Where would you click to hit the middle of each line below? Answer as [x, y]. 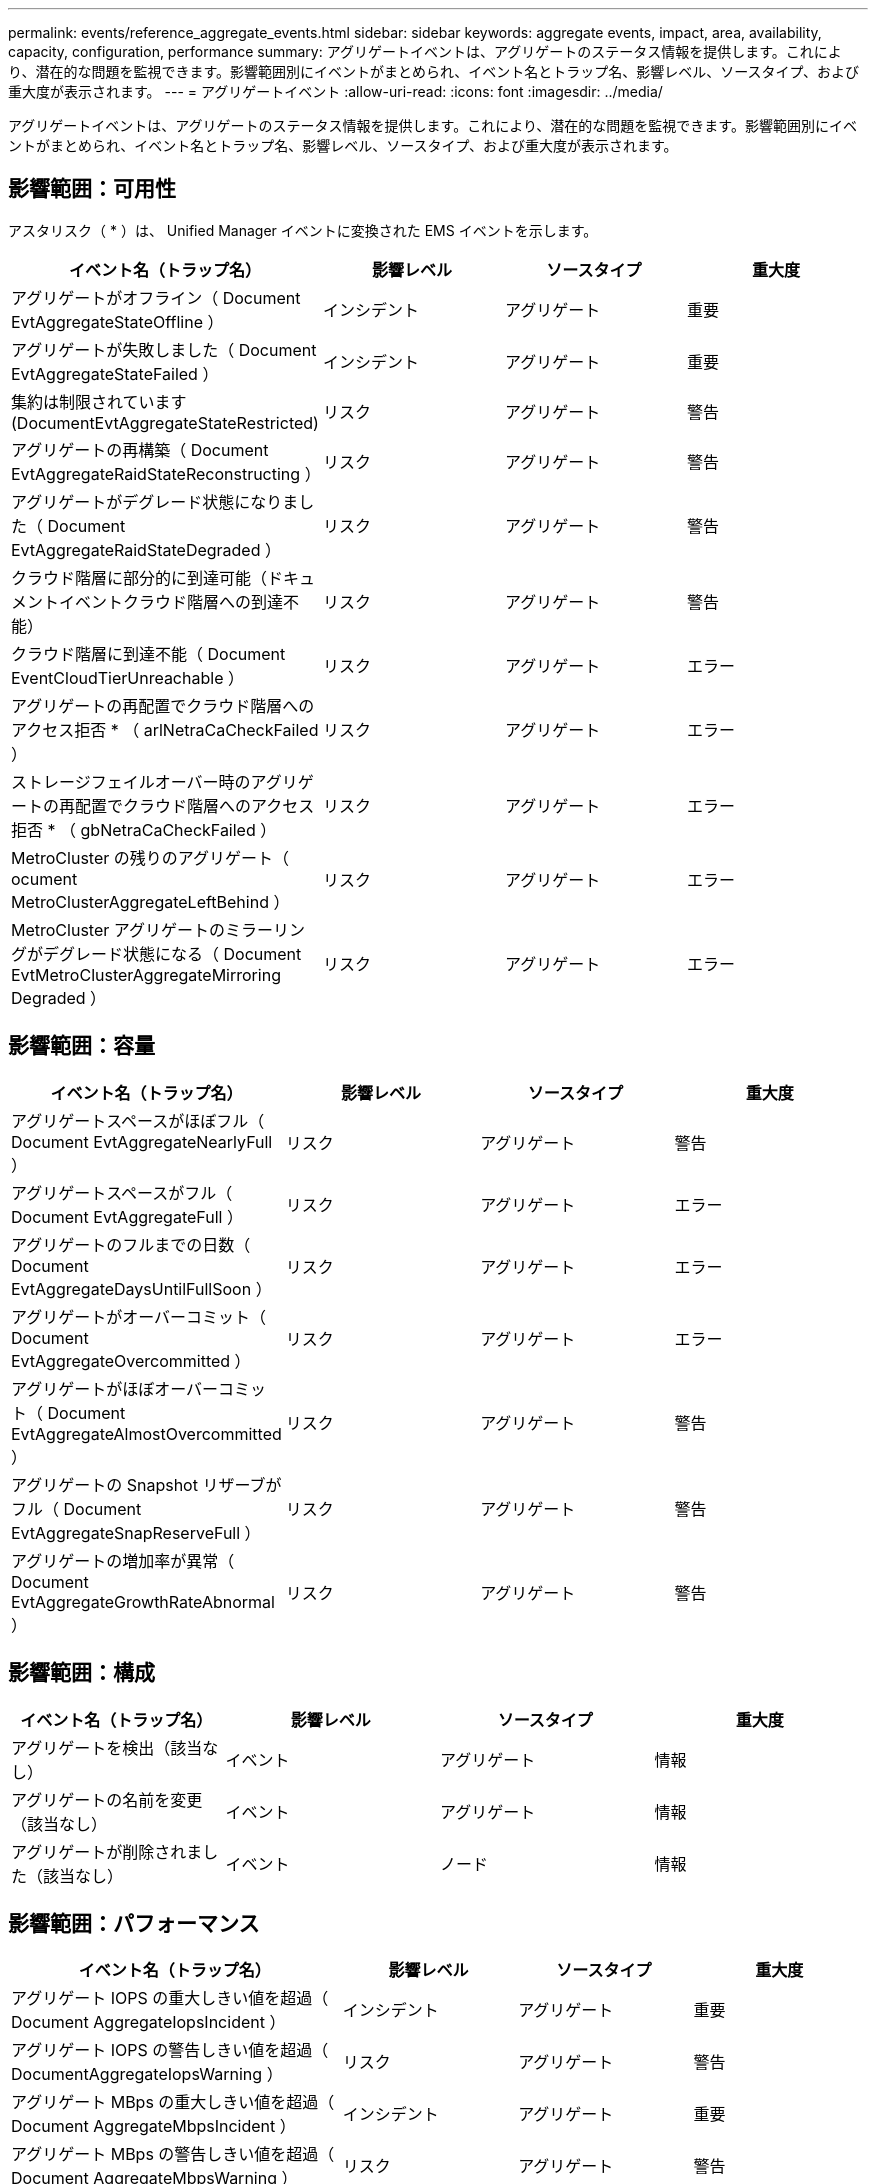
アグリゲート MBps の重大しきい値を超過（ [173, 2102]
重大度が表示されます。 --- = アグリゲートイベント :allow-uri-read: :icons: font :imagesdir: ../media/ [335, 91]
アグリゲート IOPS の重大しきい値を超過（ [170, 1998]
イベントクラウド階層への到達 [171, 601]
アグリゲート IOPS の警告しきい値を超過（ [170, 2050]
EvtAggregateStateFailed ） [115, 373]
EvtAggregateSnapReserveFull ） [136, 1532]
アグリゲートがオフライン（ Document [156, 297]
